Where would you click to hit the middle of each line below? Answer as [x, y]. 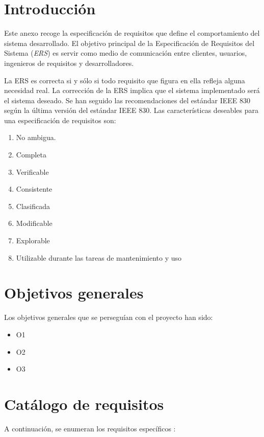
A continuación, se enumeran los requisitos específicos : [90, 428]
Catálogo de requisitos [84, 404]
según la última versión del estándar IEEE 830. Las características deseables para [131, 110]
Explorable [33, 240]
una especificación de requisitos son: [60, 120]
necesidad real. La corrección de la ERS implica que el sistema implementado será [132, 90]
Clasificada [33, 206]
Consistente [34, 189]
